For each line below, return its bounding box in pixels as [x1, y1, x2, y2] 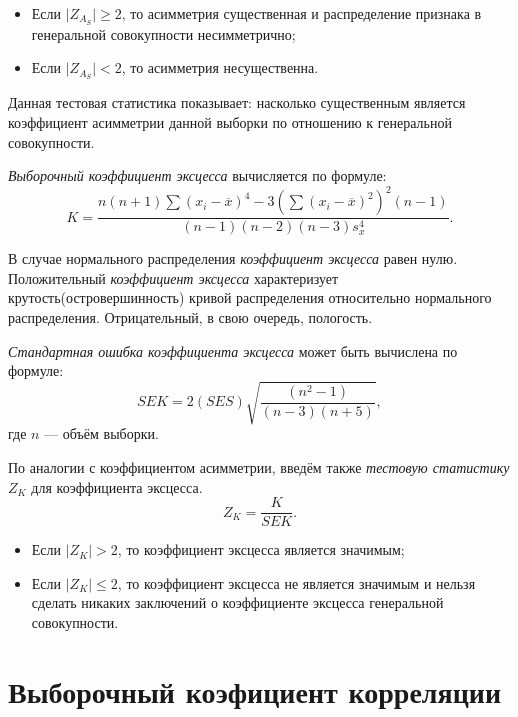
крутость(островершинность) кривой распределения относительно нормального [8, 287, 492, 308]
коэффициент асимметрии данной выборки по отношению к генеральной [8, 111, 452, 132]
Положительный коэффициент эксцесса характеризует [8, 267, 339, 288]
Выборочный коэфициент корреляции [8, 670, 502, 711]
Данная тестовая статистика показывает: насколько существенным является [8, 92, 466, 113]
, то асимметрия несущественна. [121, 57, 319, 78]
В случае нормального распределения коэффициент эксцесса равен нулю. [8, 248, 458, 269]
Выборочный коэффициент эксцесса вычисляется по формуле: [8, 165, 387, 186]
